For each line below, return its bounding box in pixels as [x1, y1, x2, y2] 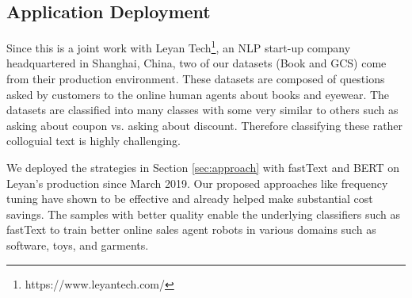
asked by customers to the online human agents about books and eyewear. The [6, 86, 390, 102]
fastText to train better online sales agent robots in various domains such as [6, 221, 376, 238]
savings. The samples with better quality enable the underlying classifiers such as [6, 205, 401, 222]
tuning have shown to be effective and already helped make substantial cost [6, 190, 373, 207]
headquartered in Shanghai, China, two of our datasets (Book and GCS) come [6, 55, 387, 71]
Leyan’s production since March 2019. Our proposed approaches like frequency [6, 174, 388, 191]
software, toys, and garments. [6, 236, 149, 253]
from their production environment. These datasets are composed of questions [6, 71, 385, 87]
